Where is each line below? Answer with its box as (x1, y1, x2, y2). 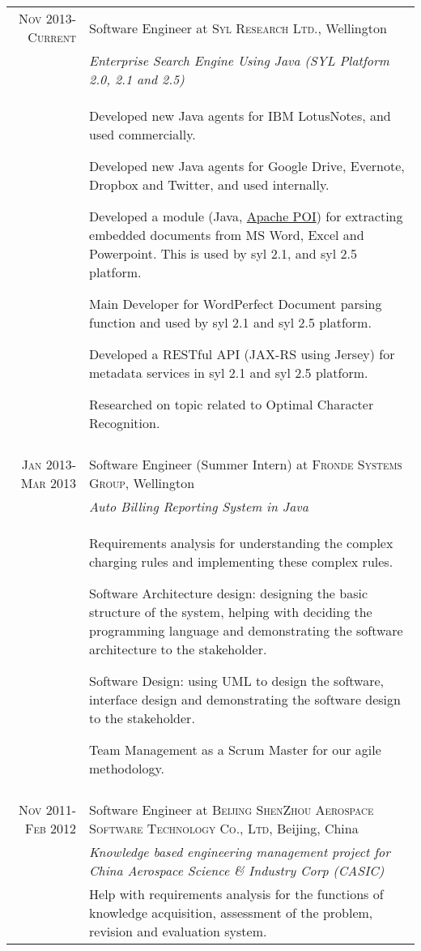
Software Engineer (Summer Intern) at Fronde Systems (89, 455, 402, 473)
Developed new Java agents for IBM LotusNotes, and (89, 106, 391, 125)
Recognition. (89, 413, 160, 432)
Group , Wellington (89, 473, 195, 492)
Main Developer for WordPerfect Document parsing (89, 294, 382, 313)
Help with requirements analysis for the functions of (89, 885, 384, 903)
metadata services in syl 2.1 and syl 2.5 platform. (89, 363, 368, 382)
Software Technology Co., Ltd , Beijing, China (89, 819, 359, 837)
